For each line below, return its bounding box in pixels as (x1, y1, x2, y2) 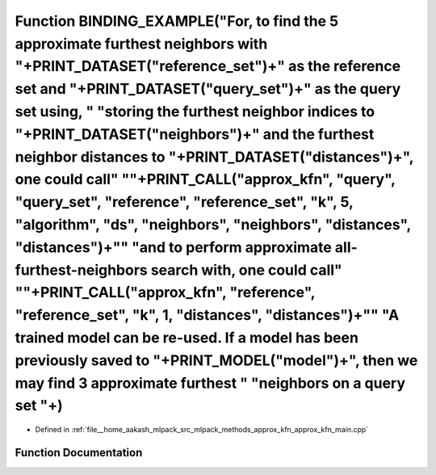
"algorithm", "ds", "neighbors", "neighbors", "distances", (15, 215, 412, 233)
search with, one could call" (150, 261, 342, 279)
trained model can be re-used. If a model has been (15, 328, 359, 347)
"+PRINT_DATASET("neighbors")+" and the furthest (15, 125, 375, 143)
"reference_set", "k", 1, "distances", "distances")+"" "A (15, 306, 400, 325)
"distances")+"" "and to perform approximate (15, 238, 333, 256)
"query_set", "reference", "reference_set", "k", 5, (15, 193, 354, 212)
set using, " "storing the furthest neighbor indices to (15, 102, 375, 120)
